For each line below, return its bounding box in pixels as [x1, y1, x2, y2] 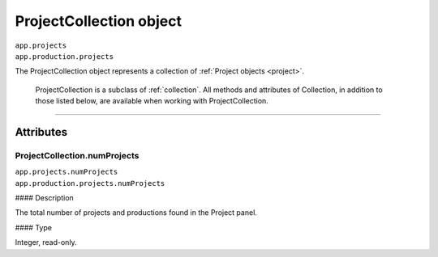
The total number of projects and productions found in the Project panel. [15, 208, 257, 217]
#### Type [15, 222, 53, 232]
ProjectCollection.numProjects [15, 150, 140, 161]
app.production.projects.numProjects [15, 179, 165, 187]
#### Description [15, 193, 75, 203]
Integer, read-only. [15, 238, 77, 247]
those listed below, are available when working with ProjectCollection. [35, 96, 269, 106]
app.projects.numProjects [15, 167, 118, 177]
